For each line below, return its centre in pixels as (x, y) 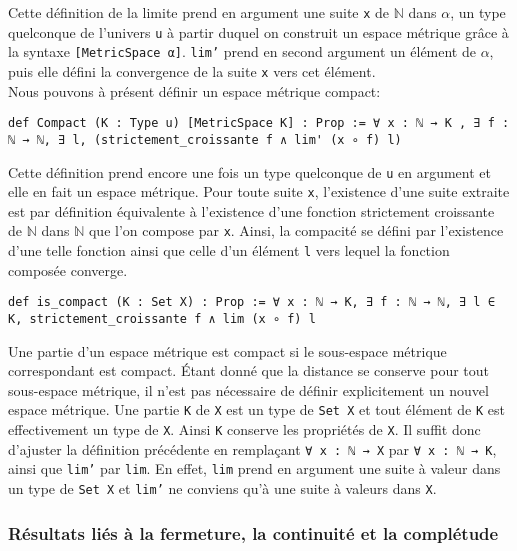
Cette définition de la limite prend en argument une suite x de (199, 12)
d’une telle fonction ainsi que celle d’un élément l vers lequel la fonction (229, 250)
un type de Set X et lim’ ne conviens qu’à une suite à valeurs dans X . (222, 488)
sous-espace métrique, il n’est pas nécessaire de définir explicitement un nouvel (248, 389)
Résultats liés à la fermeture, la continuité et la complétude (253, 532)
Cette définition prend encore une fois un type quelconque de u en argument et (249, 171)
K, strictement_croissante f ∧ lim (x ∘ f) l (162, 319)
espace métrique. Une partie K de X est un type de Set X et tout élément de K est (257, 409)
